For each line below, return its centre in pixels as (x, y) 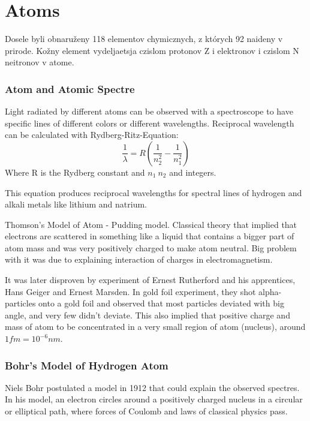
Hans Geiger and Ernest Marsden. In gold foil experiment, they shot (130, 291)
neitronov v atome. (40, 62)
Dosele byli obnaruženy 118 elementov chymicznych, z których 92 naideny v (144, 39)
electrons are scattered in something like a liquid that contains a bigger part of (150, 236)
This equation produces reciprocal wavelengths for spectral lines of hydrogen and (154, 192)
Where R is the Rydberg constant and (75, 172)
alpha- (270, 291)
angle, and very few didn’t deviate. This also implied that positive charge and (148, 315)
